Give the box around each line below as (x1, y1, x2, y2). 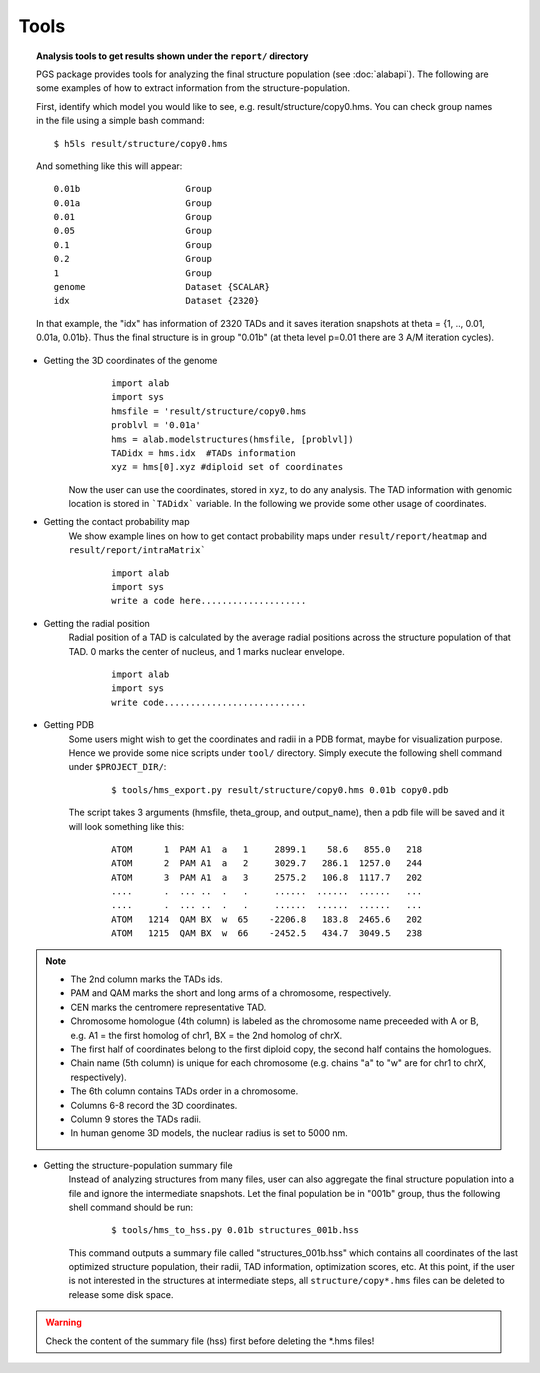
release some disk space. (68, 1288, 174, 1300)
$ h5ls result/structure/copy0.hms (53, 138, 229, 149)
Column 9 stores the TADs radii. (70, 1113, 202, 1125)
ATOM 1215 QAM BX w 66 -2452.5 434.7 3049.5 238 (111, 928, 423, 939)
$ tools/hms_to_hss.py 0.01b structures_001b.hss (111, 1225, 360, 1236)
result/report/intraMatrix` (68, 545, 207, 556)
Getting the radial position (43, 617, 150, 629)
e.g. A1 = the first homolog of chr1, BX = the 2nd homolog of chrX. (70, 1029, 343, 1041)
